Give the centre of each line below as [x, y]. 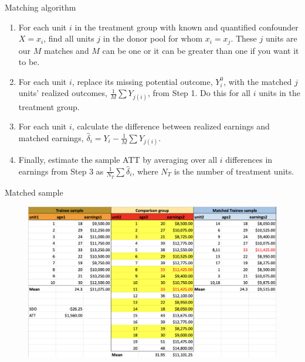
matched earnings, [51, 137]
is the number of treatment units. [234, 171]
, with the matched [258, 81]
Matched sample [34, 192]
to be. [29, 62]
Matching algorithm [40, 7]
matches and [66, 50]
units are [281, 38]
